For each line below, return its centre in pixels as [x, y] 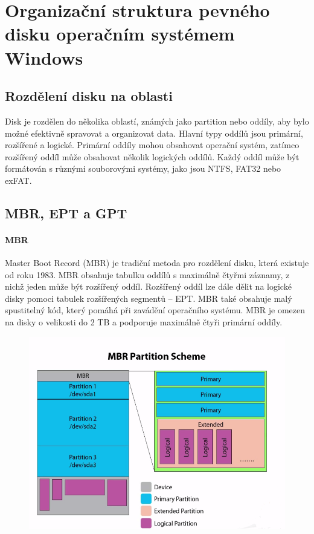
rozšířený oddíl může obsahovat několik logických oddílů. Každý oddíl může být [152, 156]
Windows [44, 57]
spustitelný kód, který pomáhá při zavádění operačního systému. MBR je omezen [155, 310]
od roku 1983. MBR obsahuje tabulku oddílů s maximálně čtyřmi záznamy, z [147, 274]
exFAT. [18, 180]
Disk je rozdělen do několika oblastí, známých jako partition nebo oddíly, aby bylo [157, 121]
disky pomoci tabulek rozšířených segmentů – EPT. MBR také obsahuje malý [149, 298]
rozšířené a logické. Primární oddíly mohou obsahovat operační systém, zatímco [152, 145]
